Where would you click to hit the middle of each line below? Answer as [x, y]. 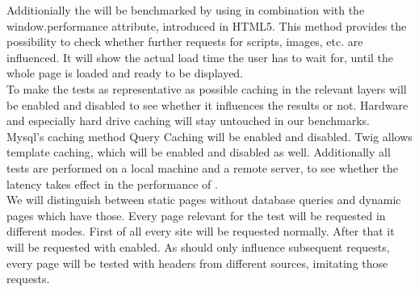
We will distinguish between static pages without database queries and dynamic [204, 200]
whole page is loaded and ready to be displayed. [125, 73]
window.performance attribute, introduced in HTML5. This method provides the [207, 25]
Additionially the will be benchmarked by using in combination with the [186, 10]
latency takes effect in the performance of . [112, 184]
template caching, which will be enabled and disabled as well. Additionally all [199, 152]
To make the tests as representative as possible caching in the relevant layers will [207, 88]
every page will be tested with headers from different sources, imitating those [197, 263]
